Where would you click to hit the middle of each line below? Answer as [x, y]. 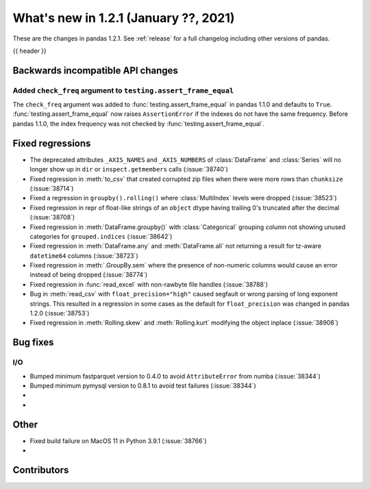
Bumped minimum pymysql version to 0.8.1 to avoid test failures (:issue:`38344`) [143, 385]
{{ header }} [30, 51]
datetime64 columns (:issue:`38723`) [84, 255]
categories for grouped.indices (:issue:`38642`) [101, 236]
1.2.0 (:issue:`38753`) [60, 313]
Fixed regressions [52, 143]
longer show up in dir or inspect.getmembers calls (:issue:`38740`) [129, 169]
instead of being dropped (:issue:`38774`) [89, 275]
